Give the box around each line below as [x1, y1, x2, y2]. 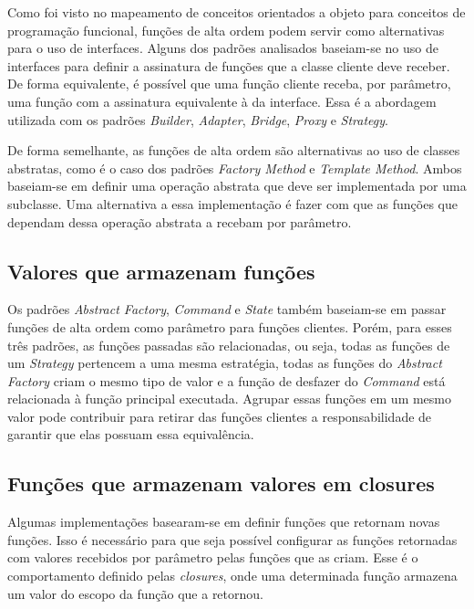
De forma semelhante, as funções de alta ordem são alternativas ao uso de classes [7, 141, 460, 160]
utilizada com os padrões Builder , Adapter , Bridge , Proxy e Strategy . [7, 110, 388, 129]
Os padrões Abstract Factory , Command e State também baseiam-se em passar [7, 299, 447, 319]
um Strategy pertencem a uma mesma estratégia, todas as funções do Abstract [7, 353, 442, 373]
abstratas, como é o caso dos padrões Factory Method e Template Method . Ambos [7, 158, 462, 177]
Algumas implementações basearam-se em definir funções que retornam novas [7, 512, 440, 531]
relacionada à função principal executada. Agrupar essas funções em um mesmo [7, 389, 452, 408]
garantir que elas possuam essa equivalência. [7, 425, 254, 444]
